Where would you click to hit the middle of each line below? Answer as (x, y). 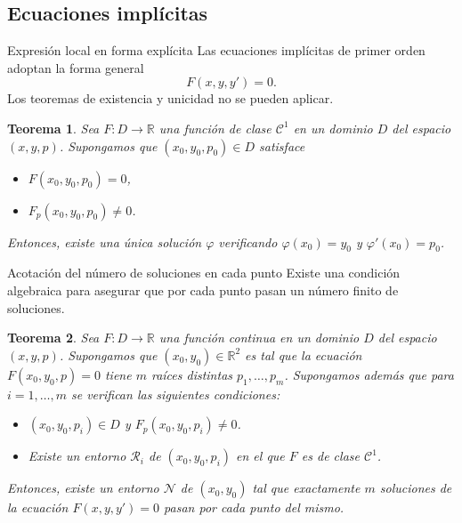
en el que (260, 456)
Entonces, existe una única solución (105, 241)
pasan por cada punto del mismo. (254, 507)
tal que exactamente (306, 488)
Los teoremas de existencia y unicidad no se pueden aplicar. (170, 98)
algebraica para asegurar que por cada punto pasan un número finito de (203, 290)
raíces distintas (192, 374)
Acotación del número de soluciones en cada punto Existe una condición (204, 273)
